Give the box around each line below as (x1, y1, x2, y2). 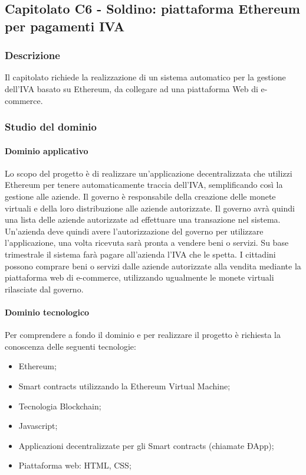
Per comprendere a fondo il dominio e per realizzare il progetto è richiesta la (5, 328, 281, 341)
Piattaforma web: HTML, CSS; (18, 459, 131, 471)
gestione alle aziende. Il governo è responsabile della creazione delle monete (5, 190, 276, 202)
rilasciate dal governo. (5, 282, 84, 295)
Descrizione (5, 48, 60, 63)
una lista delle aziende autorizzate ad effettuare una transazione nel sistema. (5, 213, 281, 226)
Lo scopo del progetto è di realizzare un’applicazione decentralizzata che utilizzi (5, 167, 292, 179)
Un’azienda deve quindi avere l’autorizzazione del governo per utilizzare (5, 225, 264, 237)
